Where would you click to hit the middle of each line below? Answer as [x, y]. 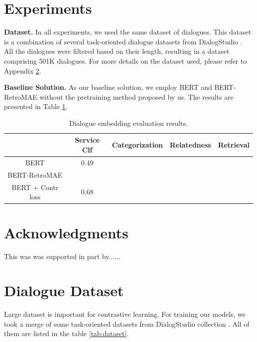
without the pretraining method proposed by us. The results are [136, 96]
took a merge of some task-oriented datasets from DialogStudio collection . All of [127, 323]
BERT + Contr [35, 187]
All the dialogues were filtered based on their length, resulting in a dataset [117, 51]
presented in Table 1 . [36, 106]
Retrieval [234, 145]
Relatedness [190, 145]
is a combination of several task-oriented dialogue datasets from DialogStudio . [123, 41]
